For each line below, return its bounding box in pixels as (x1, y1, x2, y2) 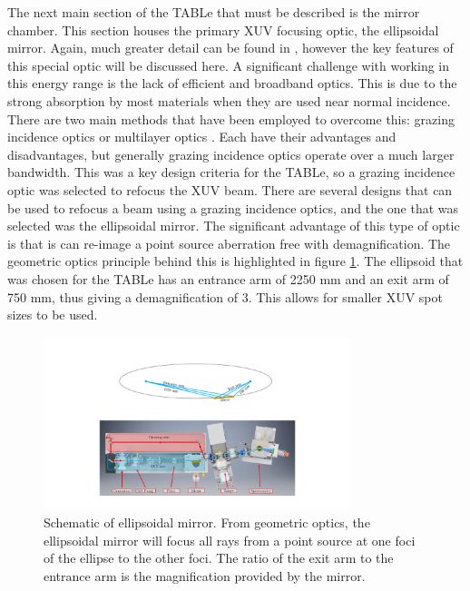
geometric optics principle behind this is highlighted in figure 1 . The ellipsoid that (7, 251, 464, 271)
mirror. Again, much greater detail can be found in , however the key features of (7, 38, 454, 57)
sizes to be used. (7, 305, 98, 324)
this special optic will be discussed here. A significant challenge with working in (7, 55, 450, 74)
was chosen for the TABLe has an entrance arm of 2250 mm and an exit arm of (7, 269, 449, 288)
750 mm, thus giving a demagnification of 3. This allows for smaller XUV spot (7, 287, 443, 306)
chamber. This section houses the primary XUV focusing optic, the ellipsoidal (7, 20, 439, 39)
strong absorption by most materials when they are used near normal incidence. (7, 91, 451, 110)
